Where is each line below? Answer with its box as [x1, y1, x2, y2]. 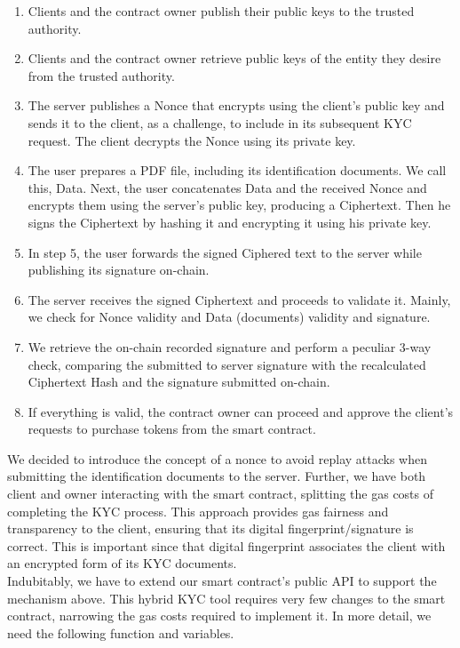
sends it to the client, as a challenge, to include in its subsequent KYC [28, 113, 412, 132]
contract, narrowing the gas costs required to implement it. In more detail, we [7, 606, 432, 625]
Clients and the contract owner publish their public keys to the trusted [28, 2, 415, 20]
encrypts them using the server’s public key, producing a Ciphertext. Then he [28, 196, 451, 214]
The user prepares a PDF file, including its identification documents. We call [28, 161, 447, 180]
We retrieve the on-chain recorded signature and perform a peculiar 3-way [28, 337, 432, 356]
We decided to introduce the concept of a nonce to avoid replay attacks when [7, 449, 428, 468]
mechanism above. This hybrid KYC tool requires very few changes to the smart [7, 588, 446, 607]
